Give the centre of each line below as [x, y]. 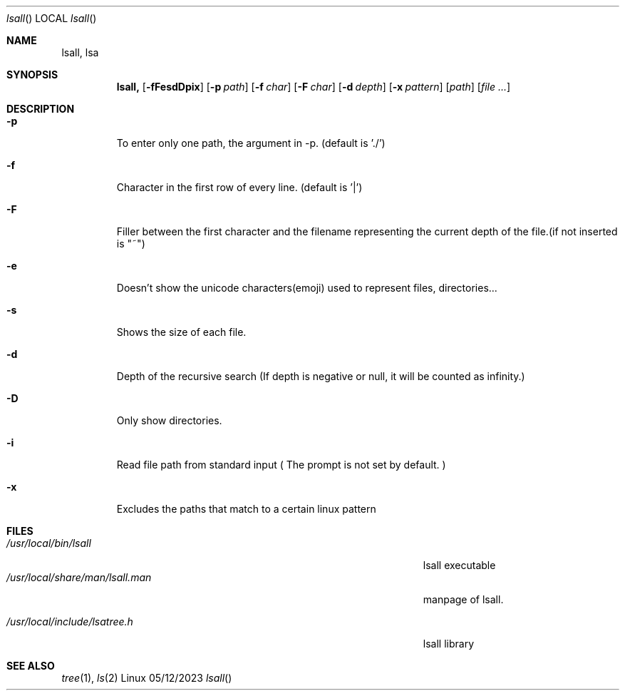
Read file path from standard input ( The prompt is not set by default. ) [281, 465]
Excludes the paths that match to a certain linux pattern [246, 509]
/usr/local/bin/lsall [49, 543]
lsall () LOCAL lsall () [52, 18]
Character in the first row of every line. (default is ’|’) [239, 187]
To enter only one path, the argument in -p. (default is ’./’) [251, 143]
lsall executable [459, 565]
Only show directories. [169, 420]
